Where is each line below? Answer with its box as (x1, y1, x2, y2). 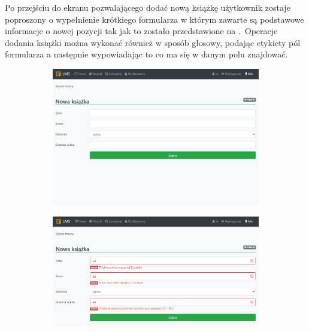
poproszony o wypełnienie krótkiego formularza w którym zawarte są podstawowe (5, 13, 304, 25)
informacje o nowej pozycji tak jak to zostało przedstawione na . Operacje (5, 25, 278, 37)
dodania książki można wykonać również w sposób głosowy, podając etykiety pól (5, 36, 301, 48)
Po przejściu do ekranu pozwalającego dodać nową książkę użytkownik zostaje (5, 1, 290, 13)
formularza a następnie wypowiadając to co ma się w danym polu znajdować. (5, 48, 288, 60)
